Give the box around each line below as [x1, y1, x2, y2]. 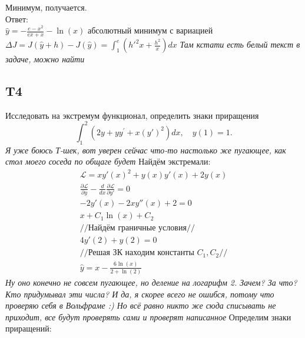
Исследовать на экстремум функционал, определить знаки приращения [5, 109, 259, 121]
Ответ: [5, 12, 28, 25]
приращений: [5, 322, 52, 334]
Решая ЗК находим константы [88, 249, 194, 257]
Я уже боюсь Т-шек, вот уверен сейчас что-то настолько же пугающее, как [5, 143, 286, 156]
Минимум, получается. [5, 1, 87, 13]
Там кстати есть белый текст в [180, 38, 300, 51]
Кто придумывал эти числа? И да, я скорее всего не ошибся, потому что [5, 287, 274, 300]
